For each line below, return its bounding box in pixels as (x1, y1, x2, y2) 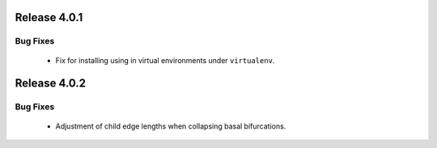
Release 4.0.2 (15, 77, 87, 91)
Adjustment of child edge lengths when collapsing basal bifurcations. (55, 121, 286, 131)
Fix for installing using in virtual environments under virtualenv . (55, 55, 275, 65)
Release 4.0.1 (15, 11, 83, 24)
